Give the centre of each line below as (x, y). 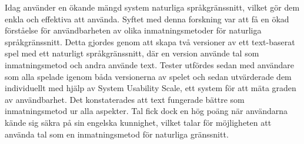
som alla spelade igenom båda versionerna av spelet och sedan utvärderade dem (148, 76)
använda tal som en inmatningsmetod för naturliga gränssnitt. (117, 134)
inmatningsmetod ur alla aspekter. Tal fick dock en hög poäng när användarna (146, 111)
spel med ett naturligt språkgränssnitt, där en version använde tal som (132, 53)
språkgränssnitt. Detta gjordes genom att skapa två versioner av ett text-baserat (150, 41)
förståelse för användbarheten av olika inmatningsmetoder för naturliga (133, 30)
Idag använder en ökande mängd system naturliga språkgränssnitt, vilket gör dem (152, 7)
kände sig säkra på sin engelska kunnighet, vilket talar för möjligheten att (138, 122)
